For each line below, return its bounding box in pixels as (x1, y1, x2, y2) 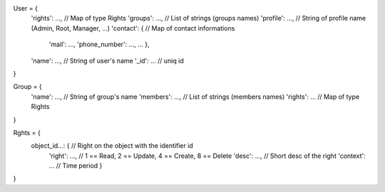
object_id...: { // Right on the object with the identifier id (31, 142, 194, 150)
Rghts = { (13, 128, 41, 137)
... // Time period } (48, 161, 103, 170)
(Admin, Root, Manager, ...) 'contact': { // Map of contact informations (31, 23, 235, 32)
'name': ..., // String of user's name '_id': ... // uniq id (31, 56, 185, 65)
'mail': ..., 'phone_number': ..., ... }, (48, 40, 150, 49)
